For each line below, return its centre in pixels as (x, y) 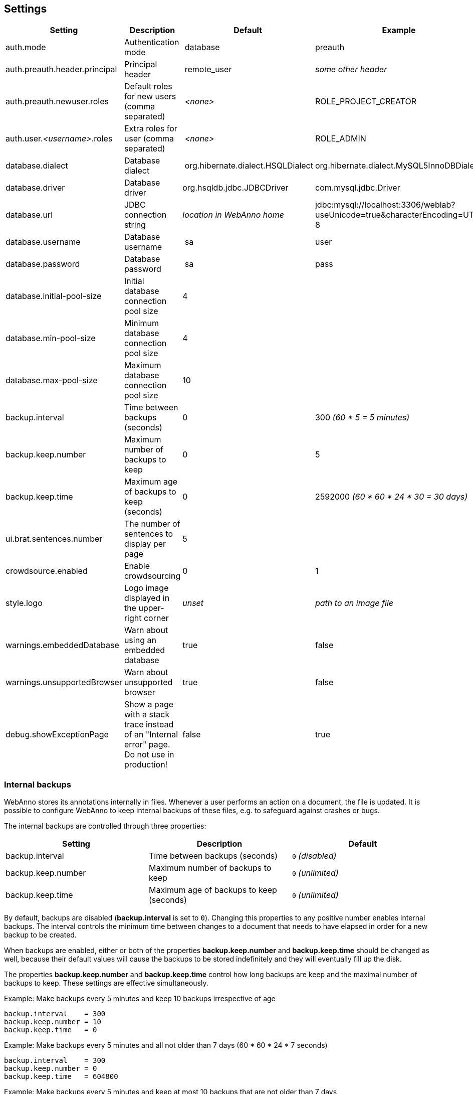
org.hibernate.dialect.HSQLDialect (249, 166)
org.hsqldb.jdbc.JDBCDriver (235, 188)
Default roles (148, 87)
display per (145, 544)
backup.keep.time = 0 (51, 1030)
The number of (152, 524)
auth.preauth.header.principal (61, 69)
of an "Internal (151, 735)
